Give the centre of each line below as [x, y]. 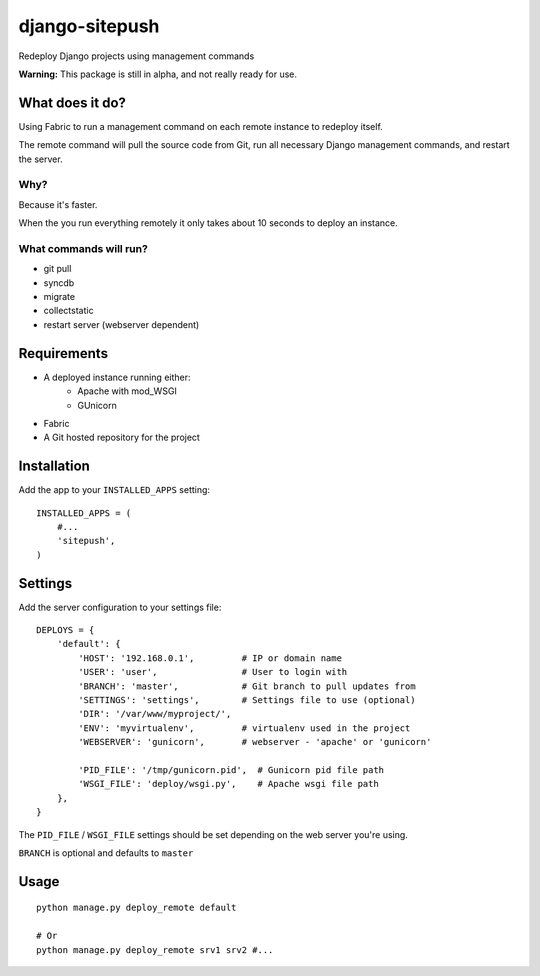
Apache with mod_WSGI [127, 391]
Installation [54, 466]
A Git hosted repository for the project [121, 437]
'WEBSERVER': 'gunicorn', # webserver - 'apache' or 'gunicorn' [255, 742]
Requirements [63, 353]
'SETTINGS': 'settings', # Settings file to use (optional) [247, 700]
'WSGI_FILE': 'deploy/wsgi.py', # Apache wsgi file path [228, 784]
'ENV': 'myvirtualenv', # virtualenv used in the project [244, 728]
